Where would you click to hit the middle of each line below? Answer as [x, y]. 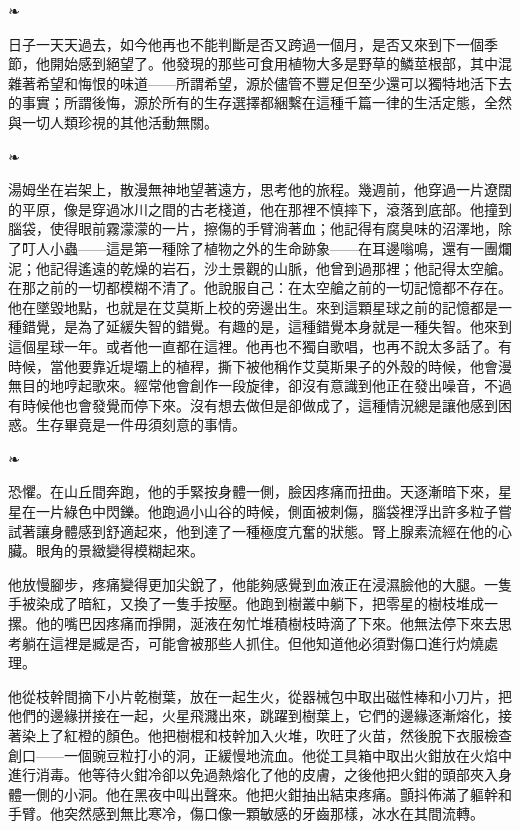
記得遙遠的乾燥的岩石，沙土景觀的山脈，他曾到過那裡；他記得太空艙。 [280, 267]
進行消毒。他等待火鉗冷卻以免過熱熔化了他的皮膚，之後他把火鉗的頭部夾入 [253, 774]
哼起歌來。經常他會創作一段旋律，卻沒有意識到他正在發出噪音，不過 [287, 385]
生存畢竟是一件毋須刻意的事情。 [140, 424]
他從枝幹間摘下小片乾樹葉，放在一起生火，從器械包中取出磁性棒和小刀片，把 [260, 695]
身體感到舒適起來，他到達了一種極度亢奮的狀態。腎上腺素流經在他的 [273, 530]
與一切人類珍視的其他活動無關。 [113, 121]
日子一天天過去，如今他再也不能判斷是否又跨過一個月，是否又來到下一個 [246, 43]
